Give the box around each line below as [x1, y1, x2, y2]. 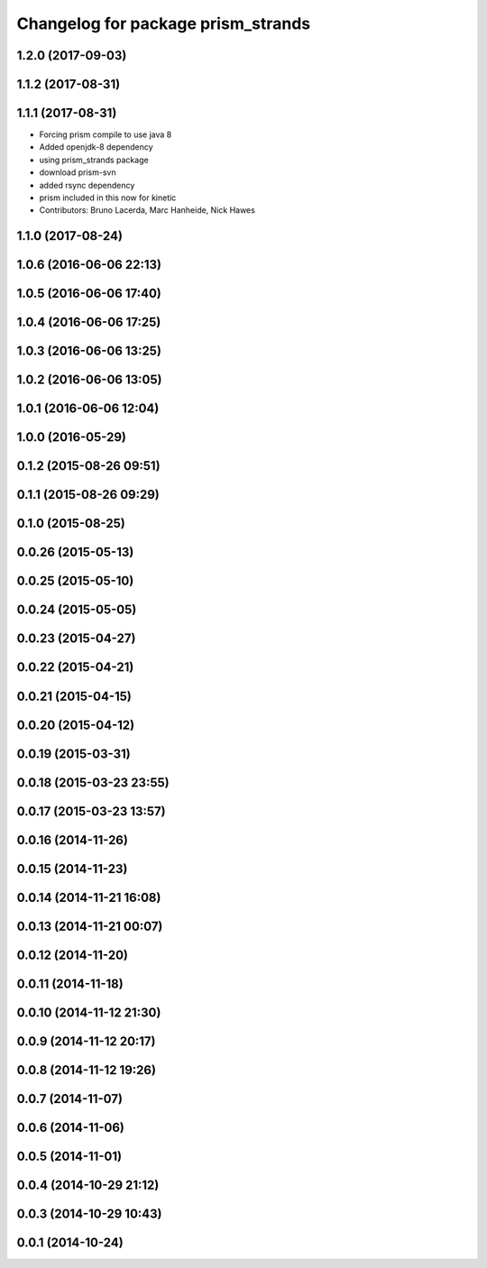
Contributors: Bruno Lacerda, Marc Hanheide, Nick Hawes [39, 205, 256, 216]
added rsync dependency [39, 179, 135, 190]
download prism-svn [39, 167, 116, 178]
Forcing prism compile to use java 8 [39, 129, 172, 140]
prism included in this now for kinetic [39, 192, 177, 203]
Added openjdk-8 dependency [39, 142, 153, 152]
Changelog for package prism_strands [16, 14, 311, 33]
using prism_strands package [39, 154, 149, 165]
